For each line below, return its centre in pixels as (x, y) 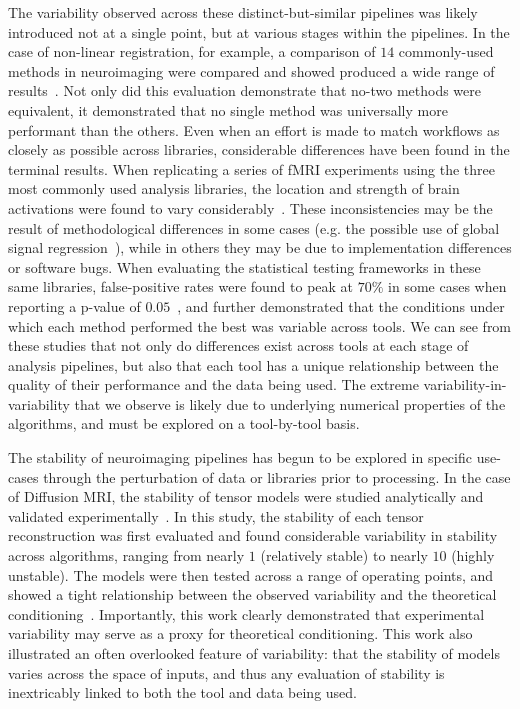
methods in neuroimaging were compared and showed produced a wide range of (251, 70)
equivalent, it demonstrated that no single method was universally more (228, 109)
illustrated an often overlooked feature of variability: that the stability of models (254, 653)
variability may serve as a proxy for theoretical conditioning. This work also (240, 633)
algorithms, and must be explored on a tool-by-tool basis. (184, 423)
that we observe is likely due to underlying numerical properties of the (290, 403)
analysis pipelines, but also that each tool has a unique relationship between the (253, 364)
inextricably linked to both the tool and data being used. (183, 692)
